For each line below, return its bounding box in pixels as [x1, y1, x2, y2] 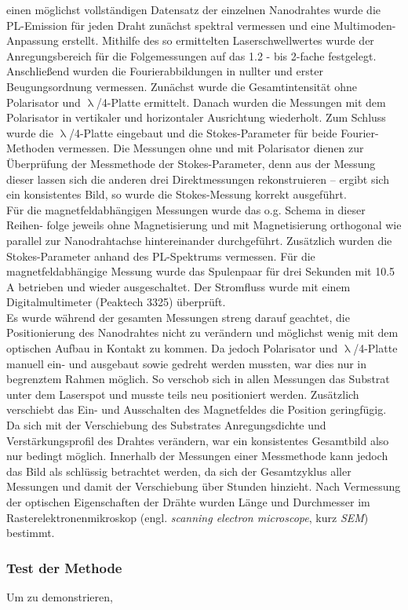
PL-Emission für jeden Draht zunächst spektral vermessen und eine [6, 16, 330, 33]
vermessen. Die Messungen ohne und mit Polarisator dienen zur [58, 140, 364, 156]
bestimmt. [6, 524, 55, 541]
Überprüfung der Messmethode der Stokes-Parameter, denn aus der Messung [6, 155, 376, 171]
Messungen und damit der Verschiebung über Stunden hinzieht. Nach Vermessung [6, 478, 401, 495]
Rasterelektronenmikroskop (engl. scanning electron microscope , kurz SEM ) [6, 509, 369, 525]
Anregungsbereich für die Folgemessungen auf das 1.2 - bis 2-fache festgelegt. [6, 47, 377, 64]
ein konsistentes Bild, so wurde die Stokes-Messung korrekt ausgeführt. [6, 186, 347, 203]
